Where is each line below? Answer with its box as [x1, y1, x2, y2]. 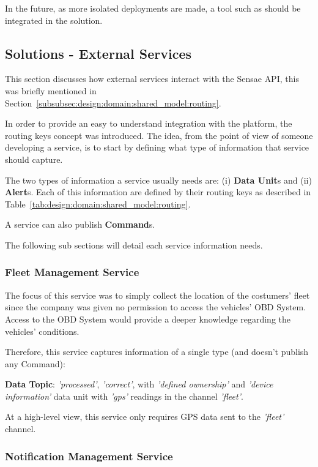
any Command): [5, 357, 65, 370]
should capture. [5, 152, 63, 165]
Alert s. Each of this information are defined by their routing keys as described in [5, 185, 311, 198]
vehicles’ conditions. [5, 324, 79, 337]
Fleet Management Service [5, 264, 139, 280]
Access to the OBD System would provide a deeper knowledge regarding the [5, 312, 291, 325]
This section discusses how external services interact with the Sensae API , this [5, 72, 299, 85]
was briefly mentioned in [5, 84, 97, 97]
